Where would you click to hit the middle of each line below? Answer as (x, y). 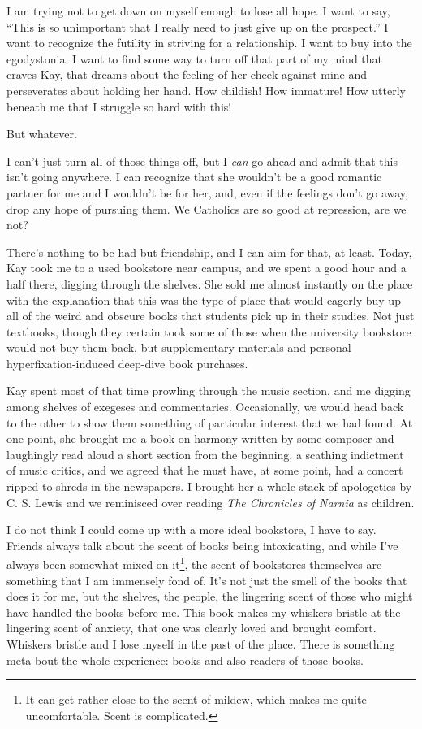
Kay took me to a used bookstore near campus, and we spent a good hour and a (207, 268)
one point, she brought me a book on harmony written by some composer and (200, 438)
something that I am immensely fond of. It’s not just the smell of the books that (207, 580)
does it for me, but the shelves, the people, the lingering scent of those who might (210, 596)
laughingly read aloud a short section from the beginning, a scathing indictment (205, 454)
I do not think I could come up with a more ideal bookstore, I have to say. (192, 529)
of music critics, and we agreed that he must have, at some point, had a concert (205, 470)
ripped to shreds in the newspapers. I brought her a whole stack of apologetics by (209, 486)
